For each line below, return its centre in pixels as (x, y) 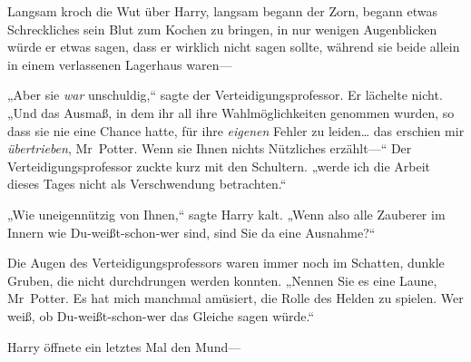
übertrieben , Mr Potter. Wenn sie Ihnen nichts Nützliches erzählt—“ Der (210, 148)
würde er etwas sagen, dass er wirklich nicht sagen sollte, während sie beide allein (234, 47)
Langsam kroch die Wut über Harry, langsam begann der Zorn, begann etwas (222, 11)
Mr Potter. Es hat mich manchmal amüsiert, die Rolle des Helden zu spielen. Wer (235, 298)
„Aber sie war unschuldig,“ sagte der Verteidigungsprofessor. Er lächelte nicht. (225, 95)
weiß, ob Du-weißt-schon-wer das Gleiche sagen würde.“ (161, 315)
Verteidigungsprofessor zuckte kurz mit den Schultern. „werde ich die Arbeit (219, 166)
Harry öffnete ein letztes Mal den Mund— (124, 346)
